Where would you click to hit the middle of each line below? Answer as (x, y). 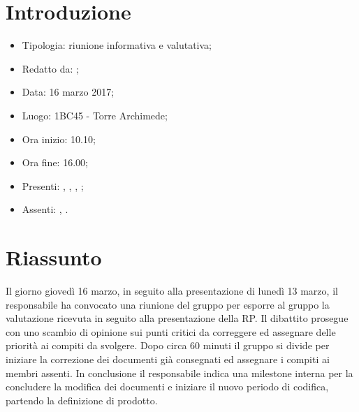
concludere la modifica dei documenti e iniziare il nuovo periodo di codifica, (167, 387)
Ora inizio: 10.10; (59, 139)
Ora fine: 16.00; (55, 162)
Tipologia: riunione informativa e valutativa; (117, 45)
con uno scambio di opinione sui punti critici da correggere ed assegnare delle (171, 331)
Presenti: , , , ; (53, 185)
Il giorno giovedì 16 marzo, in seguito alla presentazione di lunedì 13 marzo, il (172, 290)
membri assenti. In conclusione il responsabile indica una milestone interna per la (179, 373)
